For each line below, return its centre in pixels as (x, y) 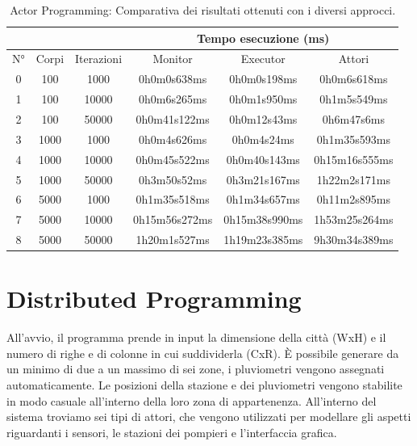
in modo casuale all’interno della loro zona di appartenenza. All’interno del (192, 400)
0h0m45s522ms (173, 159)
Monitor (173, 59)
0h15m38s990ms (263, 219)
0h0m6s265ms (173, 99)
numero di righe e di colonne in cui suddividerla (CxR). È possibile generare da (203, 353)
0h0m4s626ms (173, 139)
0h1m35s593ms (353, 139)
